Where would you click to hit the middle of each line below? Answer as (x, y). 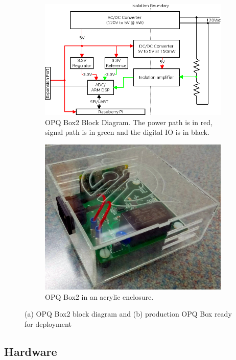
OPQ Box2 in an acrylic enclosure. (99, 296)
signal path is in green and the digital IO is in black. (127, 132)
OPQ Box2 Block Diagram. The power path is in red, (129, 122)
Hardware (31, 351)
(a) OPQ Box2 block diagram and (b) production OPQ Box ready (128, 314)
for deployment (48, 323)
